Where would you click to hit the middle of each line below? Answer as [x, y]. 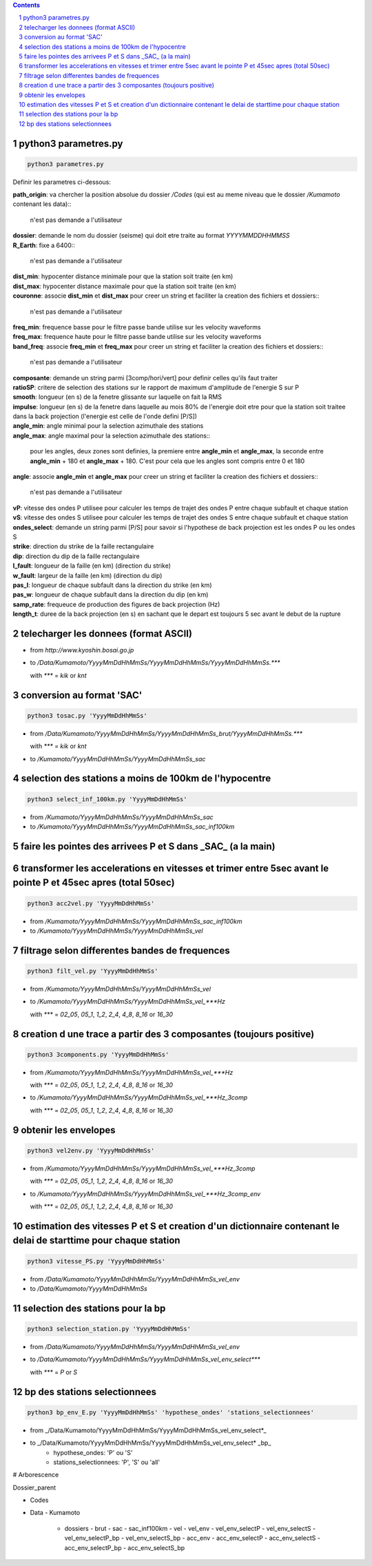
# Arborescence [36, 1475]
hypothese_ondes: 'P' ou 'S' [93, 1452]
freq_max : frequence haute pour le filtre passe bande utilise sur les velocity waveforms [137, 337]
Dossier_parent [34, 1487]
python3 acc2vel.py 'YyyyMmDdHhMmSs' [91, 903]
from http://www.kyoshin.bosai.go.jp [82, 650]
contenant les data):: [42, 204]
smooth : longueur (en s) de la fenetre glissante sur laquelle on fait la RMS [117, 397]
